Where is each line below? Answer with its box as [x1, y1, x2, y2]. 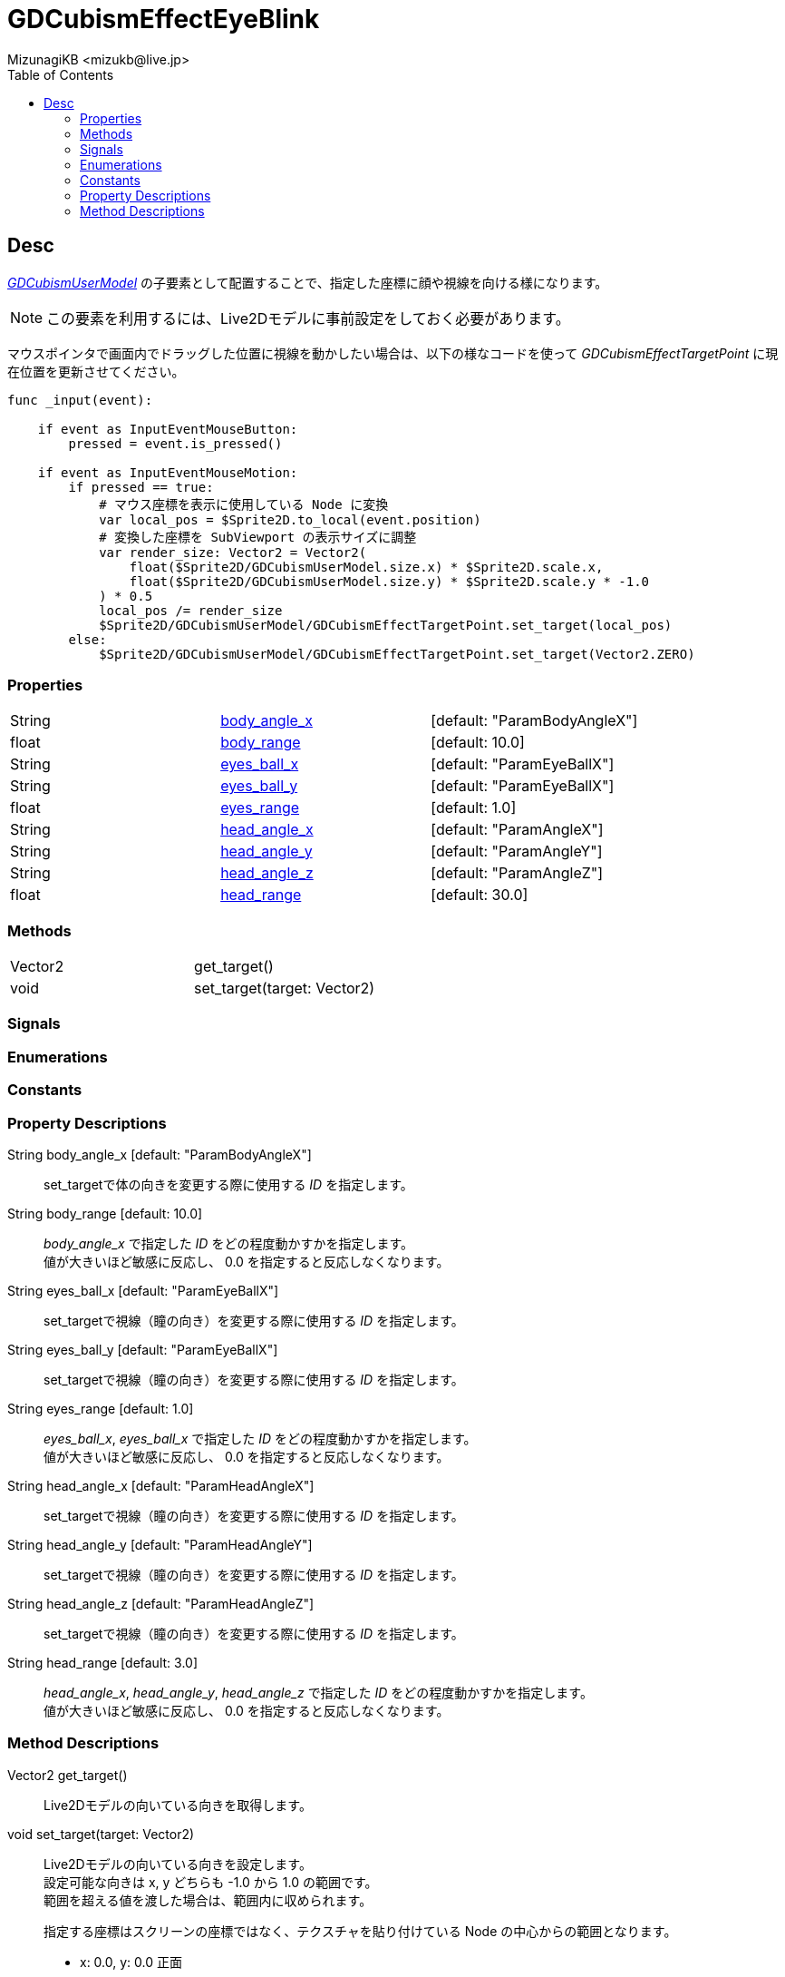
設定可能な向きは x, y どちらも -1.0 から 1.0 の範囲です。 [44, 1874, 378, 1890]
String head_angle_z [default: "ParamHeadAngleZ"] [7, 1595, 315, 1611]
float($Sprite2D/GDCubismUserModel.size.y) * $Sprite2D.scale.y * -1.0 [129, 573, 650, 589]
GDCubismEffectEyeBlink [7, 4, 320, 34]
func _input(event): [7, 392, 153, 407]
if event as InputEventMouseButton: [37, 421, 298, 436]
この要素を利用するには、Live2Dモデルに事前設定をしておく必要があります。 [46, 308, 570, 328]
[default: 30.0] [431, 886, 528, 905]
